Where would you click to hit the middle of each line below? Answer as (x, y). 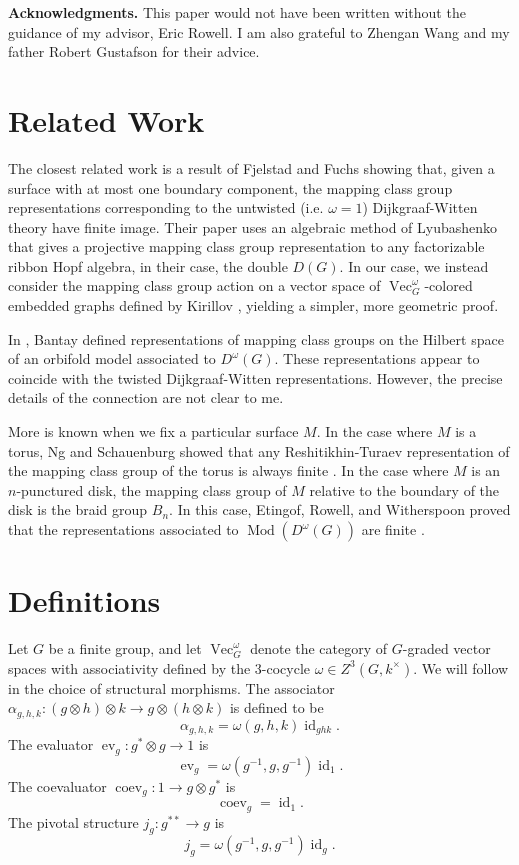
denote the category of (319, 648)
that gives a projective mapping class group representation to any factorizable (246, 246)
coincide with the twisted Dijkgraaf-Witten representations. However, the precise (255, 377)
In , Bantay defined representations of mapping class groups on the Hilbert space (256, 338)
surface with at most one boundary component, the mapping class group (230, 187)
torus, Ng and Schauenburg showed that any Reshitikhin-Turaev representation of (259, 450)
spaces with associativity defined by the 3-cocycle (159, 667)
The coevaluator (57, 785)
